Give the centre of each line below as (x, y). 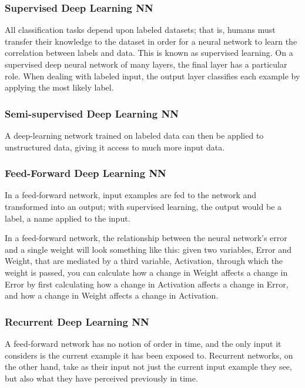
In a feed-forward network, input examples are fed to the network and (131, 195)
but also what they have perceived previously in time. (101, 378)
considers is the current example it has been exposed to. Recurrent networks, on (149, 355)
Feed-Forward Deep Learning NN (86, 173)
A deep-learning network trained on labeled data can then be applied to (134, 135)
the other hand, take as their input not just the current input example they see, (148, 367)
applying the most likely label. (59, 87)
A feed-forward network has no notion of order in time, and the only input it (143, 343)
